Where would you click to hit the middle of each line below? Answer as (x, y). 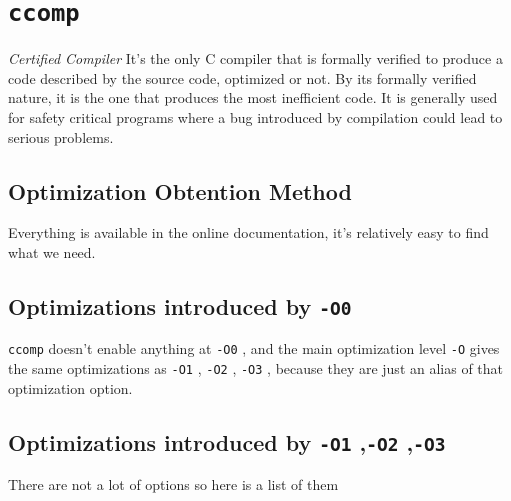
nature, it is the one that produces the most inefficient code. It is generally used (253, 97)
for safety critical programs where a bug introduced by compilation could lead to (255, 117)
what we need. (52, 252)
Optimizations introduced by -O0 (180, 306)
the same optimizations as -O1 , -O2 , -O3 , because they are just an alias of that (256, 368)
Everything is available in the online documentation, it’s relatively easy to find (248, 232)
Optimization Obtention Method (180, 190)
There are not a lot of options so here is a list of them (173, 484)
